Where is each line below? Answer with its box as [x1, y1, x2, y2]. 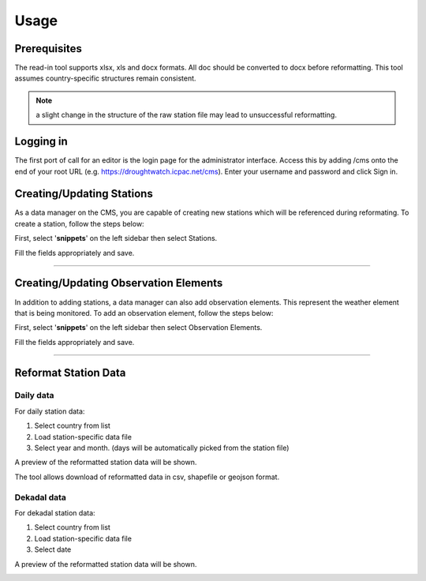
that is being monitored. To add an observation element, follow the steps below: [14, 308, 274, 317]
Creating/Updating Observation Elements [14, 276, 223, 290]
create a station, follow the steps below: [14, 219, 145, 228]
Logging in [14, 135, 69, 148]
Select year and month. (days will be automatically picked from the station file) [34, 443, 290, 453]
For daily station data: [14, 407, 85, 416]
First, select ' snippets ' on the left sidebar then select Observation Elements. [14, 323, 263, 332]
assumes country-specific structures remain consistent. [14, 73, 196, 83]
